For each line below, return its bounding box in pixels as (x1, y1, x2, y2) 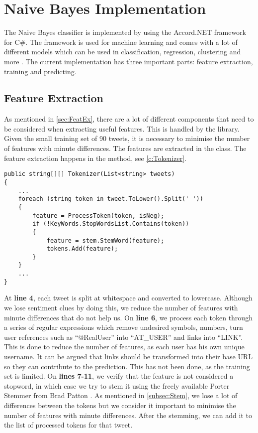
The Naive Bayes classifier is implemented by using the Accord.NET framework (4, 27, 246, 37)
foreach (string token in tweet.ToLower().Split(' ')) (18, 195, 203, 203)
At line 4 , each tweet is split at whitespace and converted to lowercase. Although (4, 292, 253, 303)
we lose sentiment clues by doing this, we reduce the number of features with (4, 302, 238, 313)
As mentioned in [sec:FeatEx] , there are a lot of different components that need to (4, 114, 254, 124)
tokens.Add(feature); (46, 245, 118, 253)
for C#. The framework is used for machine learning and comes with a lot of (4, 36, 238, 47)
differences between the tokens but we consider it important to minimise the (4, 400, 236, 410)
